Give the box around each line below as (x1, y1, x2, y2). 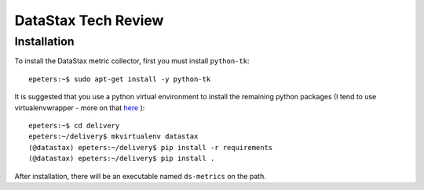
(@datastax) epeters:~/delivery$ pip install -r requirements (28, 143, 273, 152)
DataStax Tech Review (14, 12, 164, 29)
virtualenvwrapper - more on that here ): (14, 102, 145, 113)
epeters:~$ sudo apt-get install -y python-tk (28, 74, 211, 84)
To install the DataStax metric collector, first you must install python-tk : (14, 56, 250, 66)
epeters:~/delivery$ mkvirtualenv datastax (28, 132, 199, 141)
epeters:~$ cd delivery (28, 121, 120, 130)
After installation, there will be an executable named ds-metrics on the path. (14, 171, 266, 181)
